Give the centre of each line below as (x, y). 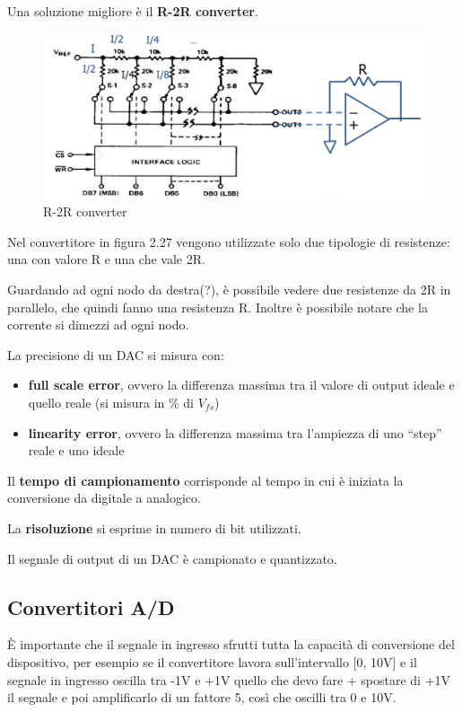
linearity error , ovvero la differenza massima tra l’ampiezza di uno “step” (235, 432)
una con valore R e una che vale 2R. (106, 259)
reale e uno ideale (76, 450)
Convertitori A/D (91, 607)
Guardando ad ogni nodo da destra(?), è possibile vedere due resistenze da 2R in (229, 290)
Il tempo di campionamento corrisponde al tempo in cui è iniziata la (205, 480)
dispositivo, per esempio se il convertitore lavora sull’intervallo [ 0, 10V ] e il (212, 661)
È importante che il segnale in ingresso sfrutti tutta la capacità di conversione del (231, 644)
